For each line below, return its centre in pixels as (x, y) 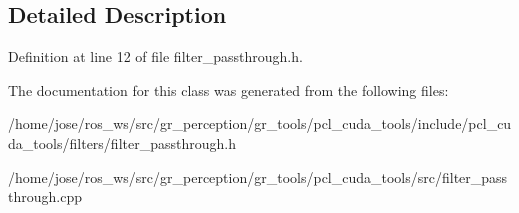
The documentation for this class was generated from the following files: (228, 89)
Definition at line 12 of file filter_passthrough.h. (155, 56)
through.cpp (45, 196)
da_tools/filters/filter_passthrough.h (122, 142)
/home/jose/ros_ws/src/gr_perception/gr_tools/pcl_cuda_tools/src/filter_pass (258, 176)
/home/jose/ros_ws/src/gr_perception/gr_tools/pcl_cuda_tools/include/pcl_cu (260, 123)
